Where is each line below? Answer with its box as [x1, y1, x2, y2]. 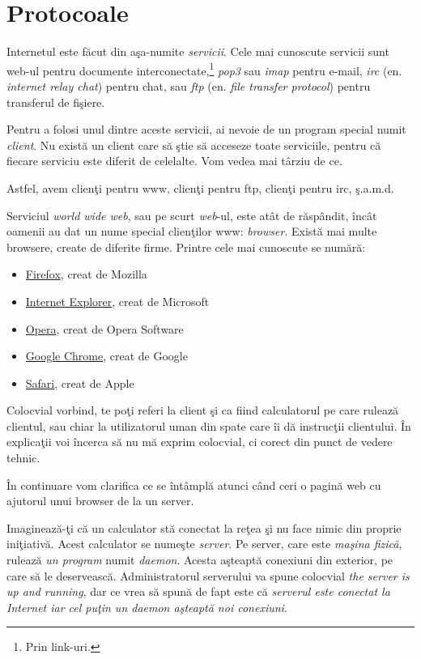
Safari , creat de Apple [25, 374, 134, 391]
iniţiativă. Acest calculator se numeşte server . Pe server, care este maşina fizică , [6, 535, 402, 552]
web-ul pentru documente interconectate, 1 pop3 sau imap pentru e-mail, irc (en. [6, 59, 402, 79]
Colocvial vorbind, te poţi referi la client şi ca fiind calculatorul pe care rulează [6, 402, 399, 419]
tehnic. [6, 449, 40, 466]
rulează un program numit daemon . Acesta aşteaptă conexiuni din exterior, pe [6, 551, 393, 568]
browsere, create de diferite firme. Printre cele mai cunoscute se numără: [6, 238, 366, 255]
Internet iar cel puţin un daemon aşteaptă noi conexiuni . [6, 598, 287, 615]
